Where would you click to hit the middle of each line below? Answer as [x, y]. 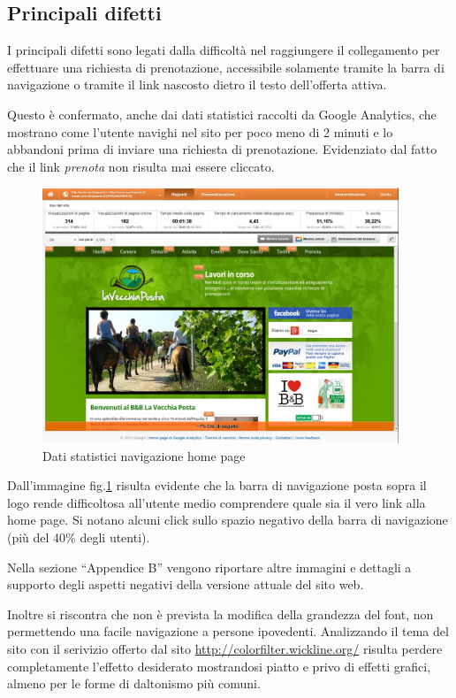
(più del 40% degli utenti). [79, 537]
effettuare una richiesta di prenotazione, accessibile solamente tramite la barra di [226, 67]
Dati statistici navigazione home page [144, 455]
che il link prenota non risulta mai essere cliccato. [141, 166]
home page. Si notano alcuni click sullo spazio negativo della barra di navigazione [228, 520]
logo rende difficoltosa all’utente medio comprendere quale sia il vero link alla [217, 502]
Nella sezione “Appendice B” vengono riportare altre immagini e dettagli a [209, 567]
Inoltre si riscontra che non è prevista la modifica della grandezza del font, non [220, 614]
